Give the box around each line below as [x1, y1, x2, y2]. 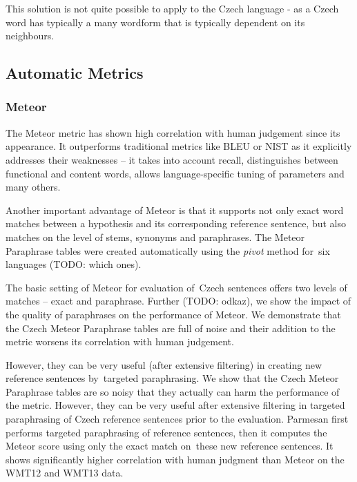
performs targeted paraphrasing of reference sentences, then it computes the [6, 425, 327, 439]
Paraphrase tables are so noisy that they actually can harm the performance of [6, 384, 340, 398]
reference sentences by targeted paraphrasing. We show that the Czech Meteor [6, 371, 339, 385]
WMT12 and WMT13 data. [6, 465, 124, 480]
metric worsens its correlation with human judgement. [6, 334, 234, 349]
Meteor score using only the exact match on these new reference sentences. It [6, 438, 334, 453]
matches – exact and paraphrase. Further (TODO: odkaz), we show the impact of [6, 293, 351, 308]
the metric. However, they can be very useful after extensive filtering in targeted [6, 398, 345, 412]
